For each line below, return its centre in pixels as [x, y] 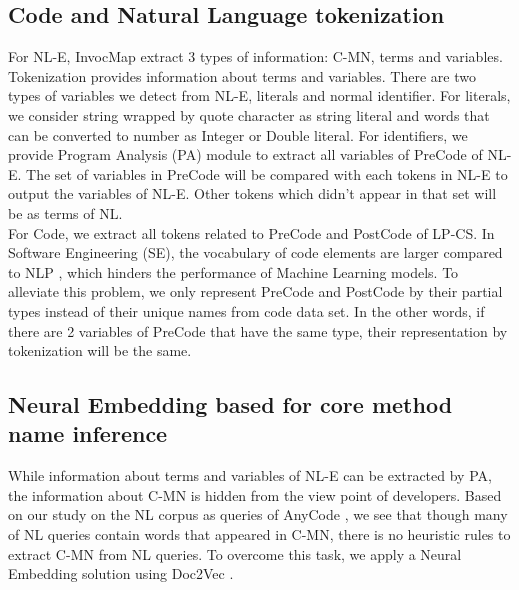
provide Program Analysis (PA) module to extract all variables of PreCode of [245, 154]
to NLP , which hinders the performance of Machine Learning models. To [233, 271]
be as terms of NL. [65, 212]
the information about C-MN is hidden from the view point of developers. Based [255, 494]
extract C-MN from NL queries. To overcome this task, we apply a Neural [235, 553]
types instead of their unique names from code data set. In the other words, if [246, 310]
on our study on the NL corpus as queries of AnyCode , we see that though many [258, 514]
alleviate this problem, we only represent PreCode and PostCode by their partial [255, 291]
